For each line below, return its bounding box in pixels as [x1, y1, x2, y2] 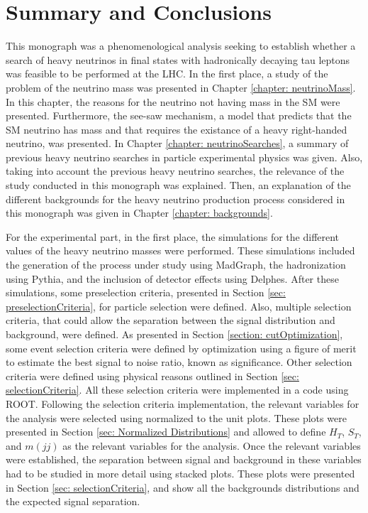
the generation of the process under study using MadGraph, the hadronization [6, 257, 346, 272]
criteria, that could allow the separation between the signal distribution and [6, 313, 335, 328]
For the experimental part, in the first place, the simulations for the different [6, 229, 340, 244]
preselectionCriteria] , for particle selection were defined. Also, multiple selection [6, 298, 352, 313]
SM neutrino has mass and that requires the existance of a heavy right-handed [6, 121, 347, 136]
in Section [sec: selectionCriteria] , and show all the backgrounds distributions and [6, 480, 359, 495]
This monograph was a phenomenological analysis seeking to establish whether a [6, 38, 356, 53]
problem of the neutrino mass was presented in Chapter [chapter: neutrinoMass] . [6, 80, 356, 94]
